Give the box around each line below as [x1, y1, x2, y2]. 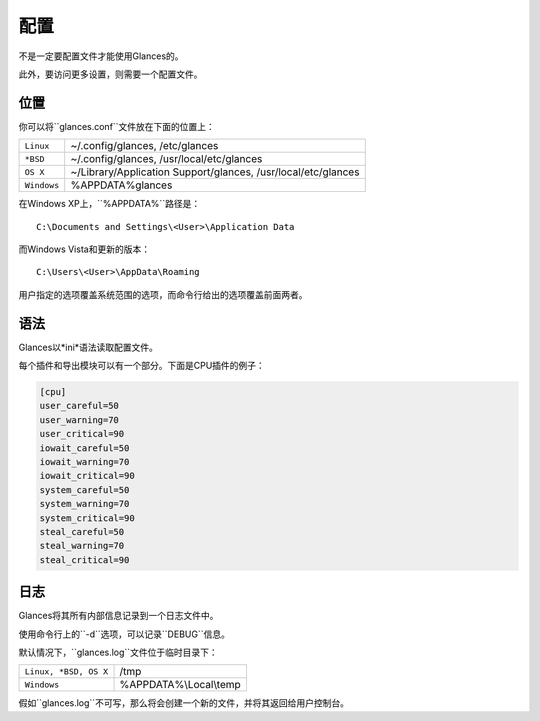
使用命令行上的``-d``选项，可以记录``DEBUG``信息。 [18, 628, 230, 640]
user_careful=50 [39, 400, 120, 412]
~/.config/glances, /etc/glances [70, 139, 219, 153]
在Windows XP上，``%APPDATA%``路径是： [18, 198, 201, 210]
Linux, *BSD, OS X [24, 666, 109, 677]
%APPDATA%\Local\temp [119, 678, 242, 692]
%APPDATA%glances [70, 178, 173, 192]
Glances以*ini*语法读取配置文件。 [18, 341, 159, 353]
